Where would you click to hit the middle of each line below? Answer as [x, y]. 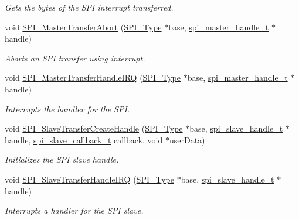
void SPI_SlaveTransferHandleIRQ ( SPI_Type [89, 179]
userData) [187, 140]
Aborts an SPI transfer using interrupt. [75, 58]
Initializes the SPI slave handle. [62, 159]
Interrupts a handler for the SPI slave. [74, 210]
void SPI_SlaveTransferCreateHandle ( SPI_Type [94, 128]
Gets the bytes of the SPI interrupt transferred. [89, 7]
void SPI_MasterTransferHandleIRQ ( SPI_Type [93, 78]
